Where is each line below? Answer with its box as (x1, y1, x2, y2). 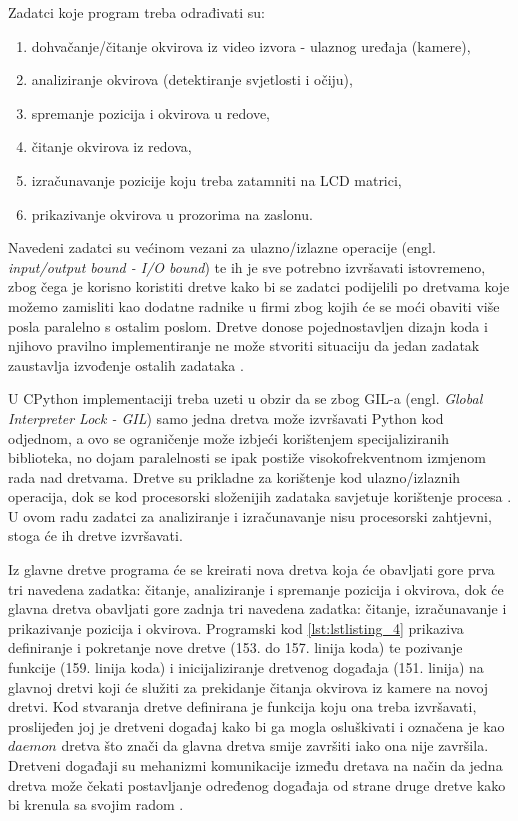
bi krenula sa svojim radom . (8, 794, 184, 815)
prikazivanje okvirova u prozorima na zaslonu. (31, 203, 313, 224)
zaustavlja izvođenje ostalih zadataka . (8, 354, 244, 375)
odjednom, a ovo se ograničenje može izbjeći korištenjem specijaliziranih (8, 427, 449, 448)
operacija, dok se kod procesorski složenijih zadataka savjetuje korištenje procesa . (8, 486, 512, 507)
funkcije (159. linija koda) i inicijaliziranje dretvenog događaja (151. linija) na (8, 657, 484, 678)
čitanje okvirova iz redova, (31, 136, 192, 157)
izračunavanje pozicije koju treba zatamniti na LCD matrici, (31, 169, 402, 190)
